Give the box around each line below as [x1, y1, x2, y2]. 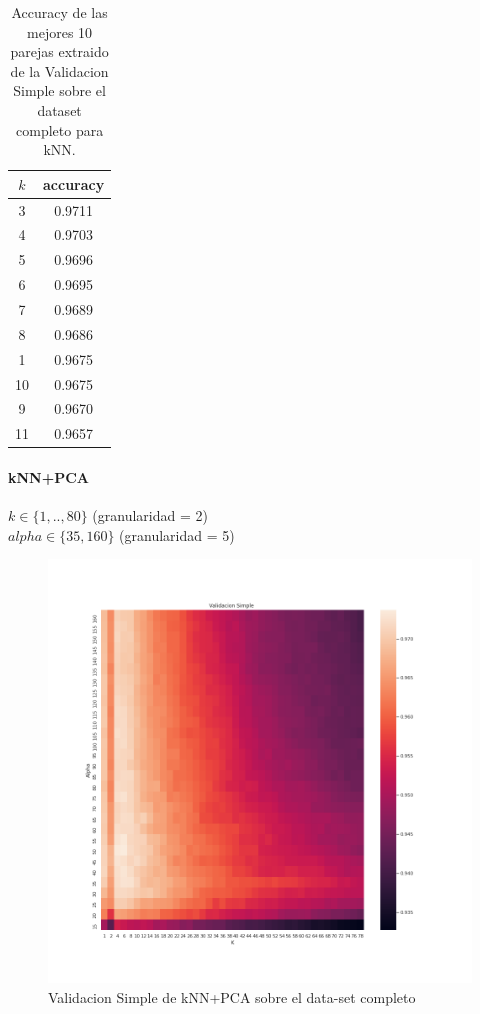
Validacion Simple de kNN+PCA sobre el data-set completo [48, 986, 416, 1007]
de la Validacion [10, 60, 109, 81]
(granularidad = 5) [119, 524, 235, 545]
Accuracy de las [11, 2, 108, 22]
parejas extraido [10, 41, 109, 62]
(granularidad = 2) [92, 505, 208, 526]
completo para [16, 119, 104, 140]
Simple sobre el [13, 80, 106, 101]
